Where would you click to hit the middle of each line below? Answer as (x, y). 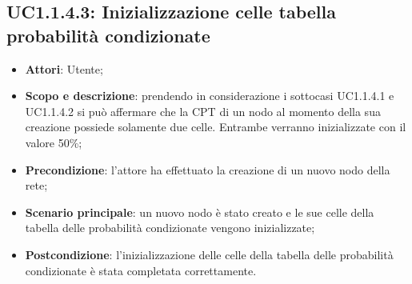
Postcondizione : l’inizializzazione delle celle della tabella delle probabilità (209, 254)
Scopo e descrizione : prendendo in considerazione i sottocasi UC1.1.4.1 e (210, 96)
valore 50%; (54, 142)
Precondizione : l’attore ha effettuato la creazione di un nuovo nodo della (208, 169)
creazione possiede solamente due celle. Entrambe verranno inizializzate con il (216, 127)
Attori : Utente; (64, 68)
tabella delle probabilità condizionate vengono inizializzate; (170, 228)
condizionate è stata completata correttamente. (141, 270)
